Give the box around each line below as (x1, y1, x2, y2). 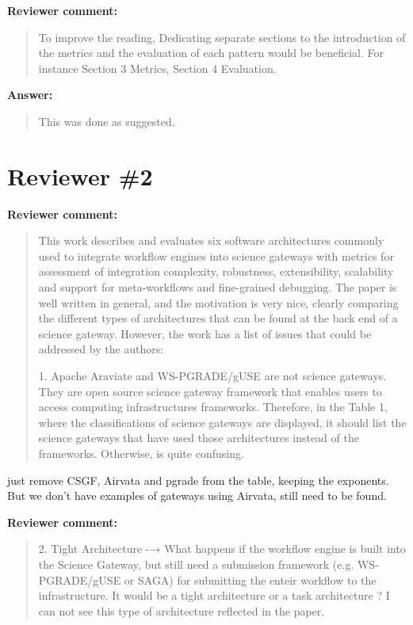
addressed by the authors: (38, 341, 164, 357)
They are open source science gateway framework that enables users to (38, 383, 382, 399)
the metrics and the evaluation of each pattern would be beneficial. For (38, 44, 384, 61)
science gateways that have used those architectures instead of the (38, 429, 359, 446)
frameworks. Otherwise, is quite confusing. (38, 445, 244, 461)
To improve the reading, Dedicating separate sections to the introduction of (38, 29, 406, 45)
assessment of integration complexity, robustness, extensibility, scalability (38, 263, 394, 280)
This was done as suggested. (38, 112, 175, 129)
